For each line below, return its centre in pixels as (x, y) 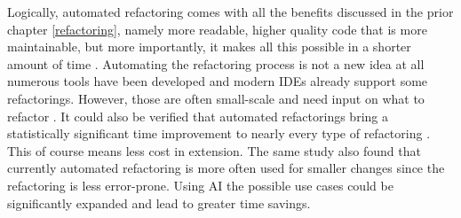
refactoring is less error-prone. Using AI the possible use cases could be (200, 185)
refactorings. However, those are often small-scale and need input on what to (216, 98)
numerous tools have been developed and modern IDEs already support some (218, 81)
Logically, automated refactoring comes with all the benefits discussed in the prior (230, 12)
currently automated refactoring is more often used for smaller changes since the (226, 168)
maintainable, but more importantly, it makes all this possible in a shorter (209, 47)
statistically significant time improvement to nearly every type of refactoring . (219, 133)
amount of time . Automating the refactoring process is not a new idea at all (216, 63)
